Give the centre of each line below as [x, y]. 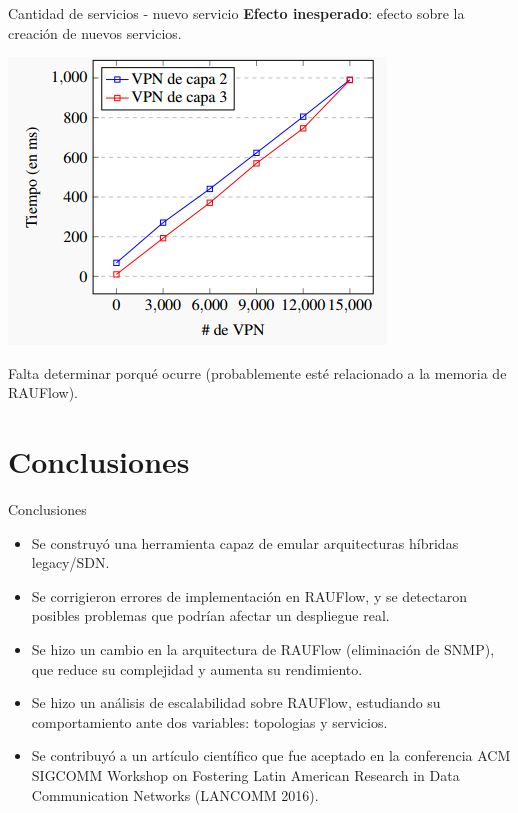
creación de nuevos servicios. [95, 32]
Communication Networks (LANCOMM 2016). [175, 794]
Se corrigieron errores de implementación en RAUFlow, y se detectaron [249, 595]
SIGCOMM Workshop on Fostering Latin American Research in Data [245, 775]
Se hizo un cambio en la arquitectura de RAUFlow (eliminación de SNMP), [263, 649]
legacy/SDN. [70, 562]
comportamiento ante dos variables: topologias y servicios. [209, 721]
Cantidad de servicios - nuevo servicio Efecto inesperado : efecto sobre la [236, 13]
